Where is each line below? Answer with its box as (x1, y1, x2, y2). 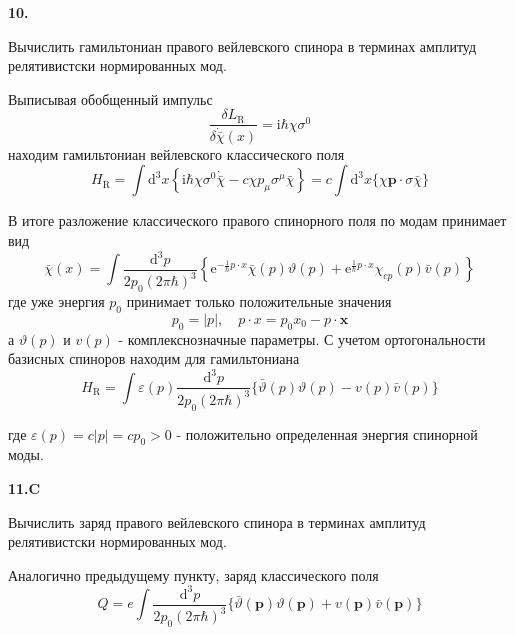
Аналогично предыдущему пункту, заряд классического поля (8, 564, 379, 585)
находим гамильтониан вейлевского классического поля (8, 143, 345, 164)
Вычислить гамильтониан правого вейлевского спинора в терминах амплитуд (8, 35, 477, 56)
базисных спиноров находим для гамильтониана (8, 348, 300, 369)
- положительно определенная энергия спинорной (176, 423, 478, 444)
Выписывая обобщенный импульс (8, 88, 213, 109)
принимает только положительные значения (126, 291, 392, 312)
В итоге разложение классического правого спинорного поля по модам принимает (8, 210, 507, 231)
